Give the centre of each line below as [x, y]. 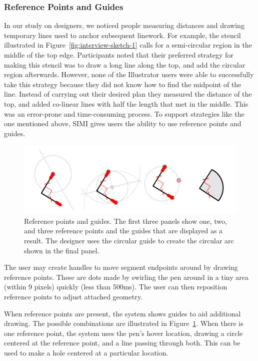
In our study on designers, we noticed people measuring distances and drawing [124, 25]
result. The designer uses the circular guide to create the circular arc [129, 241]
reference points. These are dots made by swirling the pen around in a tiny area [126, 277]
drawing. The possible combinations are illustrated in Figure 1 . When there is [124, 323]
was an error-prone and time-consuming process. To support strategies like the [124, 113]
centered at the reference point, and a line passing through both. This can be [122, 343]
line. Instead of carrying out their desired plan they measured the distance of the [128, 94]
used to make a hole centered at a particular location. [86, 352]
